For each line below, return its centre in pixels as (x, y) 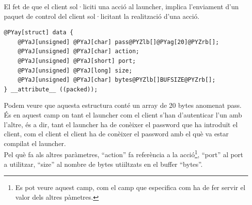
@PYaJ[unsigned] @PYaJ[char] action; (79, 51)
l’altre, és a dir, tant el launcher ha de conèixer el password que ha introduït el (121, 124)
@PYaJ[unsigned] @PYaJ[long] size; (75, 70)
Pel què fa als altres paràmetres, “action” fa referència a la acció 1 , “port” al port (124, 154)
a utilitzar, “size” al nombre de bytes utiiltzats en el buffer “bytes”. (103, 164)
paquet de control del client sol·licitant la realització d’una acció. (102, 16)
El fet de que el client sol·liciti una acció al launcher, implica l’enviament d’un (121, 6)
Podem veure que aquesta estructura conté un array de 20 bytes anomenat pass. (123, 105)
